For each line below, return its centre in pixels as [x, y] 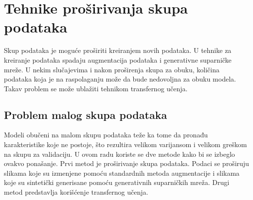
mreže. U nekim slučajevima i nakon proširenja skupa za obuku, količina [112, 69]
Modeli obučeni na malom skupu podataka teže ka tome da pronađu [106, 135]
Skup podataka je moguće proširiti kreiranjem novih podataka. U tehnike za [118, 50]
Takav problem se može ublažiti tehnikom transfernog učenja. [96, 88]
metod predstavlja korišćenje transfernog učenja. [76, 192]
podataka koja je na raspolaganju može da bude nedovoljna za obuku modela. [120, 79]
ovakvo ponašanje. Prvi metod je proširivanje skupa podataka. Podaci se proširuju [126, 163]
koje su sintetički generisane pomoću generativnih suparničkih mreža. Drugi [117, 182]
